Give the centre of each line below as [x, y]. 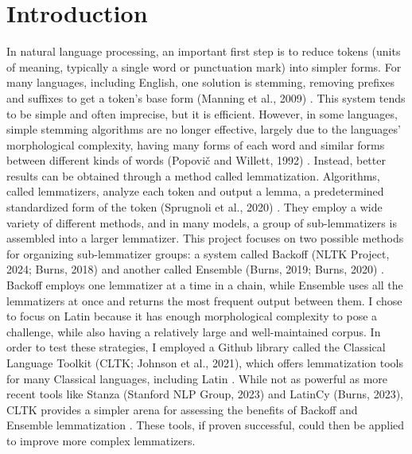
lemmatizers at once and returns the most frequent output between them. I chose [204, 300]
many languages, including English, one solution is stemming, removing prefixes [201, 82]
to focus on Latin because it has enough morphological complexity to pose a [192, 316]
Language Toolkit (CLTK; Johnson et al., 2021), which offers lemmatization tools [205, 363]
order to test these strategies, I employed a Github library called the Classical [196, 347]
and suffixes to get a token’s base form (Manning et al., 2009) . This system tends [206, 97]
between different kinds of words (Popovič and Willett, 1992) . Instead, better [196, 160]
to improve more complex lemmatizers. [101, 440]
